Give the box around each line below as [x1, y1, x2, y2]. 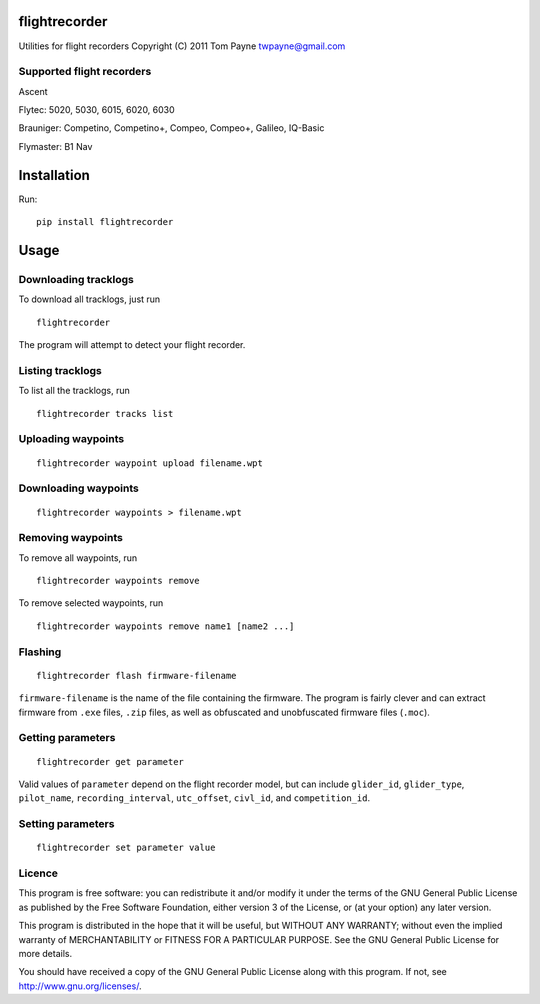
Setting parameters [18, 817, 115, 831]
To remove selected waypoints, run [18, 597, 164, 609]
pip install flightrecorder [36, 216, 174, 228]
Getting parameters [18, 731, 116, 745]
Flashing [18, 645, 62, 659]
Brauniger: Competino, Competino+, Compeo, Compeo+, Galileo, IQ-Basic [18, 122, 325, 134]
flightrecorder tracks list [36, 408, 174, 419]
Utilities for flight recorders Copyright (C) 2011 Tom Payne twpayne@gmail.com [18, 40, 346, 52]
